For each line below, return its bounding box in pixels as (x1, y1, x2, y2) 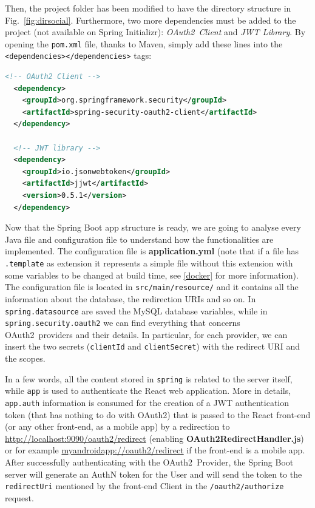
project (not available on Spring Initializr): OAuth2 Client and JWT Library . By (5, 25, 306, 38)
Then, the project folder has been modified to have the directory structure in (5, 2, 291, 14)
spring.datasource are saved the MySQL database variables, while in (5, 304, 268, 317)
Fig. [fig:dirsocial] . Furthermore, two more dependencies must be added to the (5, 13, 296, 26)
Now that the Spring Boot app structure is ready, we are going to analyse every (5, 221, 301, 234)
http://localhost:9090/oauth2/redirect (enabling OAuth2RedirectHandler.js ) (5, 432, 304, 444)
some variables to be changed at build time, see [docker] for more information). (5, 268, 299, 281)
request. (5, 491, 34, 504)
